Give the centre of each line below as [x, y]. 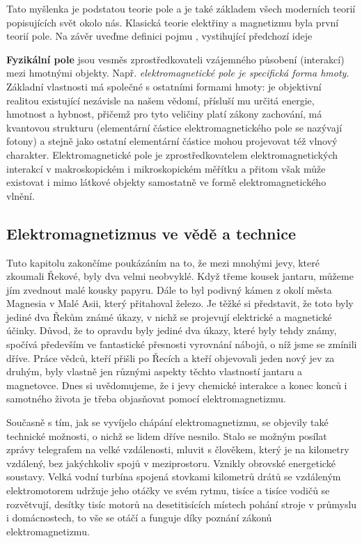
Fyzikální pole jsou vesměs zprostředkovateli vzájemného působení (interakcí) [175, 59]
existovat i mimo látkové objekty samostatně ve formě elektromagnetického [166, 182]
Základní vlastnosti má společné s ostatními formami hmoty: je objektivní [164, 86]
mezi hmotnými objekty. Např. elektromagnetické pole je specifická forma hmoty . [178, 73]
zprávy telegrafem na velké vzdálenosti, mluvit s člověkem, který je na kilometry [178, 449]
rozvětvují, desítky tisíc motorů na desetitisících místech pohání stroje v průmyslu [182, 504]
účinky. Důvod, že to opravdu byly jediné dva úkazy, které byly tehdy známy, [172, 330]
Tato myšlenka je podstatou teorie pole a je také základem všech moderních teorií [181, 8]
